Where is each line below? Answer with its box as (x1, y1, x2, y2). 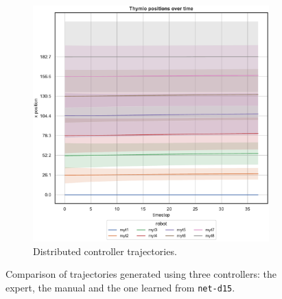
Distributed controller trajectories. (33, 243, 177, 258)
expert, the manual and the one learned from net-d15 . (5, 280, 235, 294)
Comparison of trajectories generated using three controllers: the (5, 267, 277, 281)
